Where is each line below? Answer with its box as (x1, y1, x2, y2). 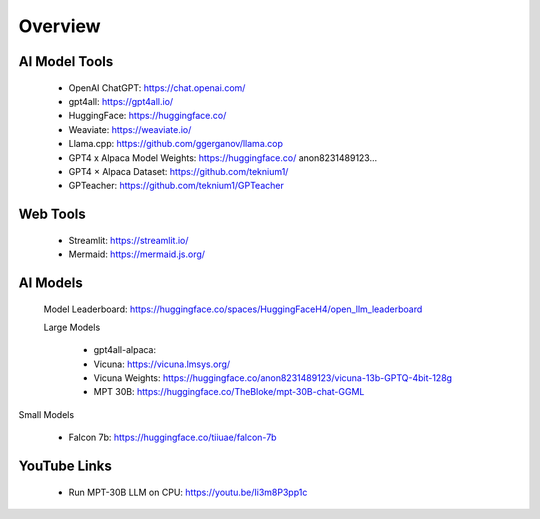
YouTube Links (18, 458, 112, 475)
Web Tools (18, 206, 87, 223)
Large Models (43, 321, 101, 333)
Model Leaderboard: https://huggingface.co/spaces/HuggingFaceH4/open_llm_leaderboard (43, 303, 423, 315)
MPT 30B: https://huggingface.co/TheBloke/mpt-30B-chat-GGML (93, 386, 365, 398)
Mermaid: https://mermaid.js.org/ (68, 248, 205, 260)
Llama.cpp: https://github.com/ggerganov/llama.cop (68, 138, 284, 150)
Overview (18, 15, 101, 37)
